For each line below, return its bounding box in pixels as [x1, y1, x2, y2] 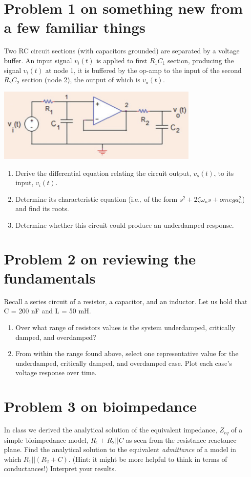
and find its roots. [15, 203, 69, 214]
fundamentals [4, 267, 96, 287]
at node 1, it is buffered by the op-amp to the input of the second [45, 65, 242, 75]
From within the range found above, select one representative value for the [15, 348, 239, 358]
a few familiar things [4, 17, 146, 37]
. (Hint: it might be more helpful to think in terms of [68, 453, 228, 464]
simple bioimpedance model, [4, 434, 88, 445]
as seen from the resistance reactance [125, 434, 237, 445]
